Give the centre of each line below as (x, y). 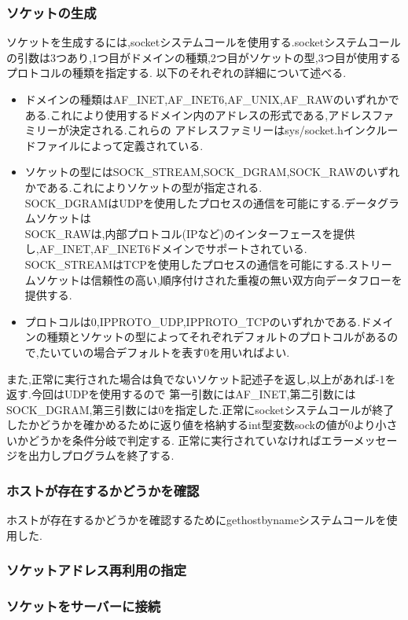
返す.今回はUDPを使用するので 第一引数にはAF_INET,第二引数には (181, 394)
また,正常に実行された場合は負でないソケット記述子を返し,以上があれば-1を (201, 378)
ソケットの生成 (51, 12)
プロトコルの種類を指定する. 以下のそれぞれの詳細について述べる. (176, 73)
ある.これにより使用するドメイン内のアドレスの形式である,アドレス (198, 114)
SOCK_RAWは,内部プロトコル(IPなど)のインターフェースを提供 (190, 233)
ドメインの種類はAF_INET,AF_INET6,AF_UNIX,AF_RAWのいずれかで (212, 99)
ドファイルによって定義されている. (114, 145)
